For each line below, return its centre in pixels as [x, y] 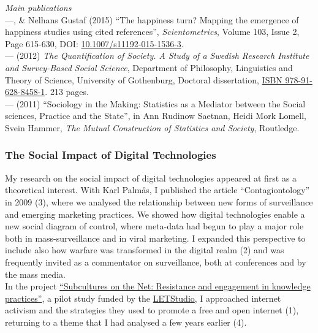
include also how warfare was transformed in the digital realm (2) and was [145, 250]
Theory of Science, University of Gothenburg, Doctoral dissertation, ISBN [144, 79]
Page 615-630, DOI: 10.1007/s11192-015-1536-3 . [94, 43]
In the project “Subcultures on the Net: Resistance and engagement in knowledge [158, 286]
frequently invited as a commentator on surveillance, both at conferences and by [156, 262]
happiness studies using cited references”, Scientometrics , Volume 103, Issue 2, [152, 32]
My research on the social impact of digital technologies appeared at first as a [151, 178]
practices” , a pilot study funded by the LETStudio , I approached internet [143, 298]
